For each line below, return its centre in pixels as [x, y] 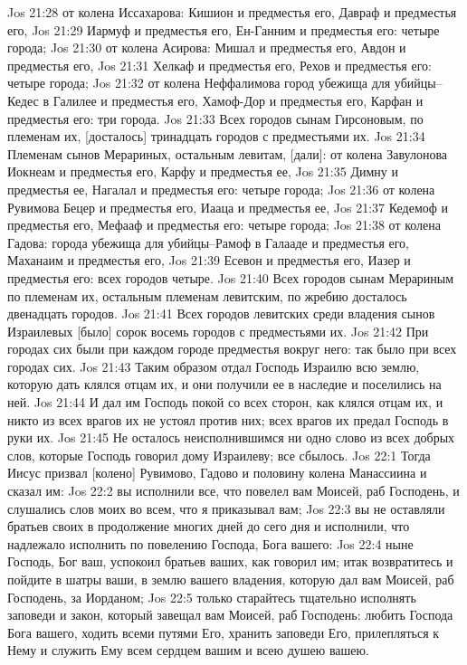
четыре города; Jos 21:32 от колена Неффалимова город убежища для [199, 83]
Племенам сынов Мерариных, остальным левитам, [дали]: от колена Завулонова [228, 153]
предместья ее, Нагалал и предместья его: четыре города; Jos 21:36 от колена [221, 189]
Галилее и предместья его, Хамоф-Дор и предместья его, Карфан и [238, 100]
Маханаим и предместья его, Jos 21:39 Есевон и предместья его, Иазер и [209, 260]
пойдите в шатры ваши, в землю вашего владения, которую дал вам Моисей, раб [231, 579]
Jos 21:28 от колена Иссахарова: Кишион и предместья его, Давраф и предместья [232, 12]
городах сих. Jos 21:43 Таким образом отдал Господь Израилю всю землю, [214, 366]
